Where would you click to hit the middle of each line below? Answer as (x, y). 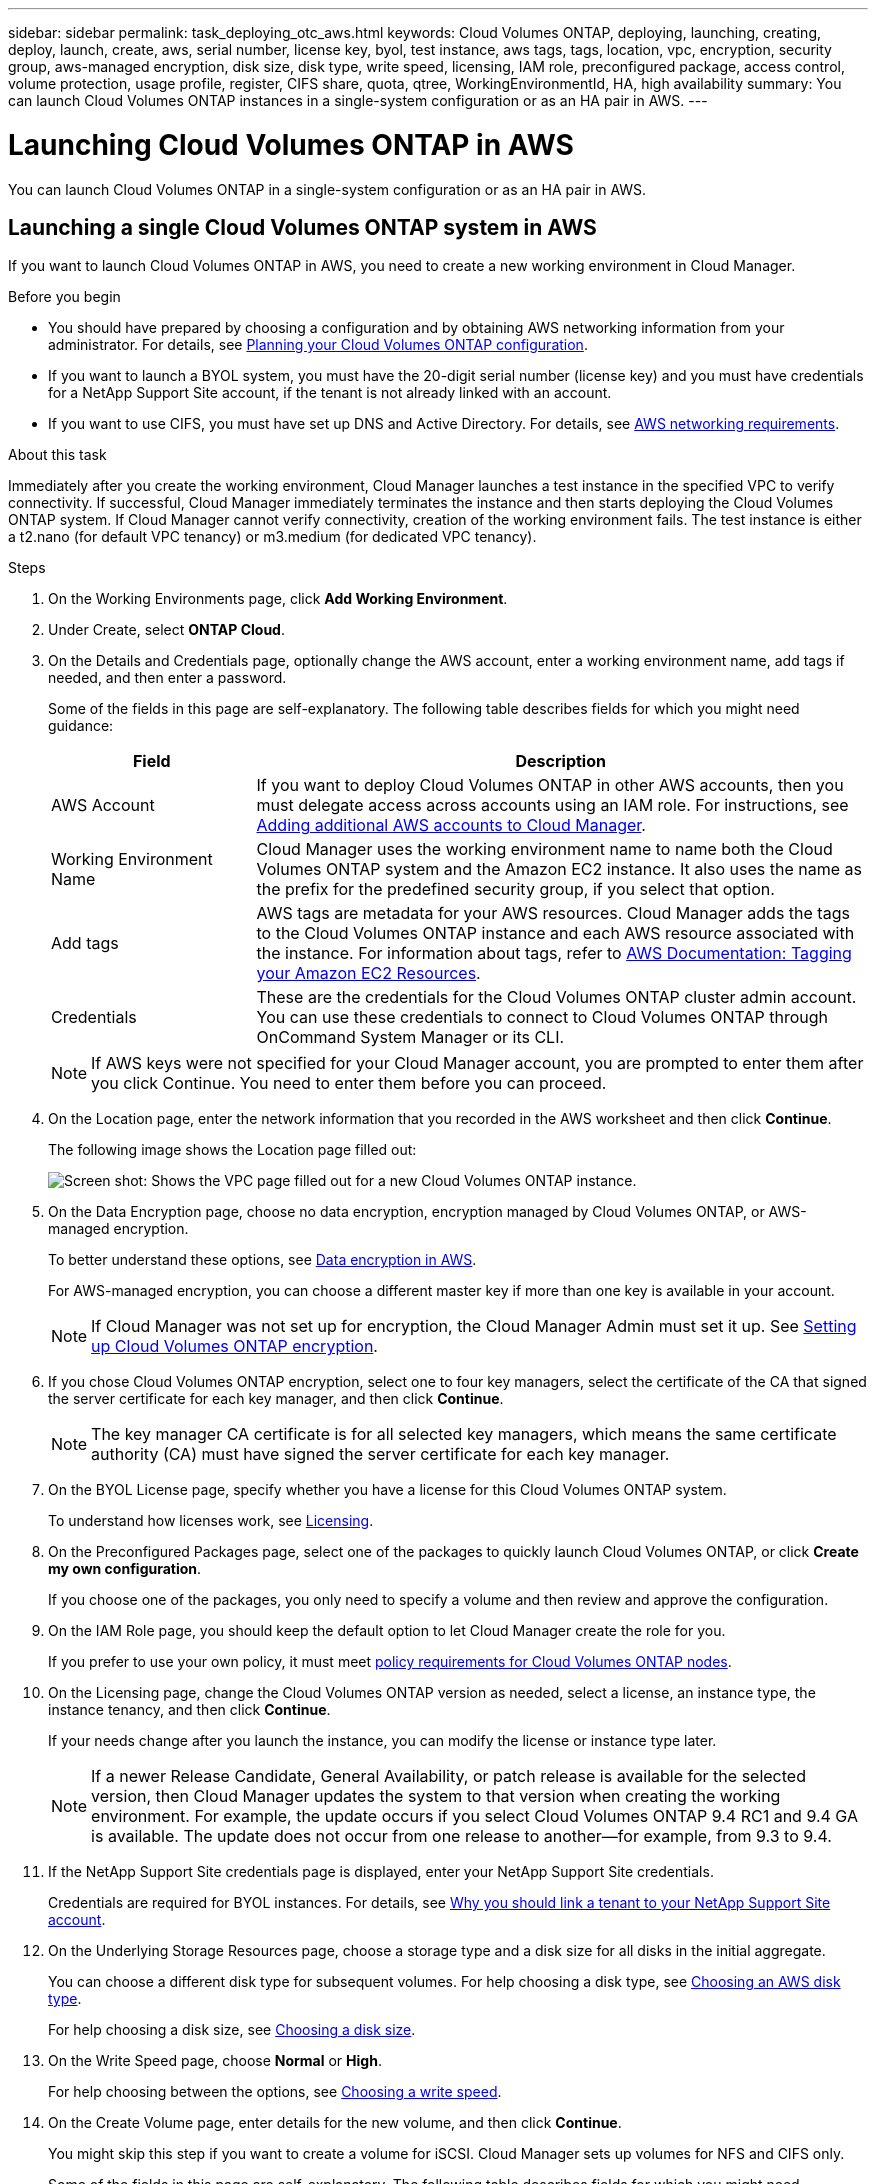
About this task (57, 455)
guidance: (81, 726)
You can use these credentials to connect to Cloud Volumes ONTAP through (542, 1017)
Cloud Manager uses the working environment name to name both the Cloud (544, 849)
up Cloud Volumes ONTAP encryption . (234, 1346)
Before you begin (64, 297)
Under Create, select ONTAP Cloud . (166, 630)
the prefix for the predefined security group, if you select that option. (515, 889)
